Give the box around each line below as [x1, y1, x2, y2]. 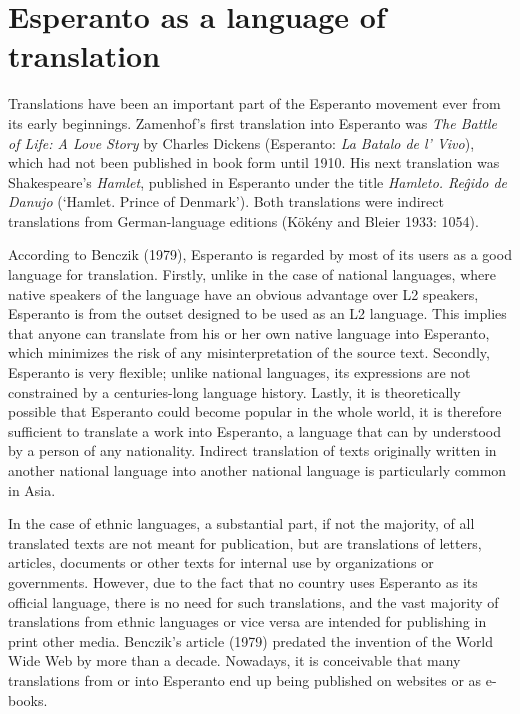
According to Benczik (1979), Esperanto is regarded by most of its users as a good [8, 244, 512, 265]
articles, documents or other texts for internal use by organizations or [8, 552, 434, 573]
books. [8, 689, 48, 710]
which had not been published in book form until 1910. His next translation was [8, 152, 500, 173]
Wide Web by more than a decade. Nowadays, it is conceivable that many [8, 650, 461, 671]
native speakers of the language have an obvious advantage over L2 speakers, [8, 283, 479, 304]
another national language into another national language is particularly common [8, 460, 507, 480]
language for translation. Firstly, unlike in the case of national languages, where [8, 264, 496, 285]
